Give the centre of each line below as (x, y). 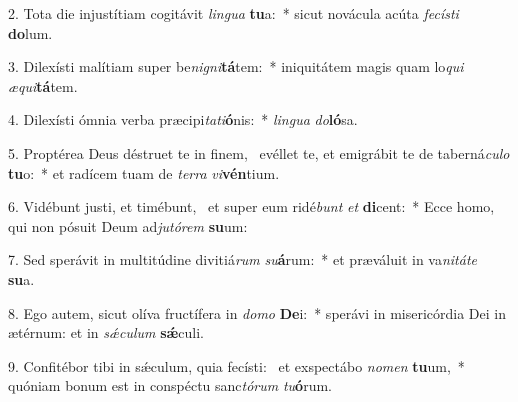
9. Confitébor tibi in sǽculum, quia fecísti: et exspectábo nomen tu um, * (236, 365)
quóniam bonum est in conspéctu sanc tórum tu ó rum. (170, 385)
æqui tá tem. (43, 85)
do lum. (30, 32)
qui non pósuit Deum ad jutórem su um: (128, 225)
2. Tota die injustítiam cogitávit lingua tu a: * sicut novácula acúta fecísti (233, 13)
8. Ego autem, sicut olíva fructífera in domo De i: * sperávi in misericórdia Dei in (257, 312)
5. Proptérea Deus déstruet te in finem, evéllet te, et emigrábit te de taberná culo (259, 152)
